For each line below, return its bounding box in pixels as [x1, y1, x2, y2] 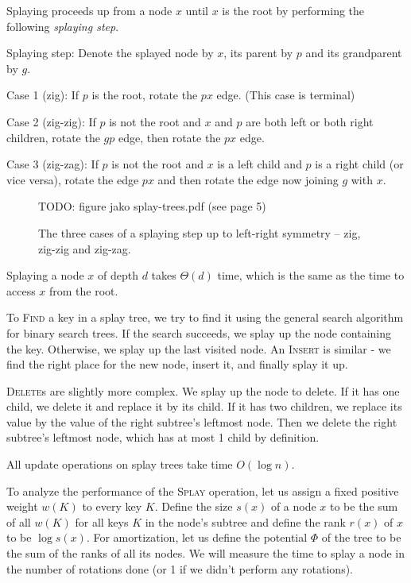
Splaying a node [6, 267, 84, 284]
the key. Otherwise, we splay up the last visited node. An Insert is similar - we [6, 340, 391, 357]
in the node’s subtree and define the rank [145, 513, 346, 530]
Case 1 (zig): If [6, 87, 79, 103]
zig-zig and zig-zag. [38, 240, 131, 257]
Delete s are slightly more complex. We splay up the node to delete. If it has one [6, 382, 400, 399]
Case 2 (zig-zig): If [6, 113, 96, 129]
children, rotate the [6, 129, 100, 145]
